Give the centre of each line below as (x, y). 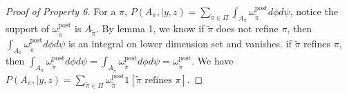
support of (28, 28)
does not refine (247, 28)
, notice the (314, 11)
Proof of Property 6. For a (61, 11)
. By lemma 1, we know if (150, 28)
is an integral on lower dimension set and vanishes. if (180, 44)
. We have (213, 61)
